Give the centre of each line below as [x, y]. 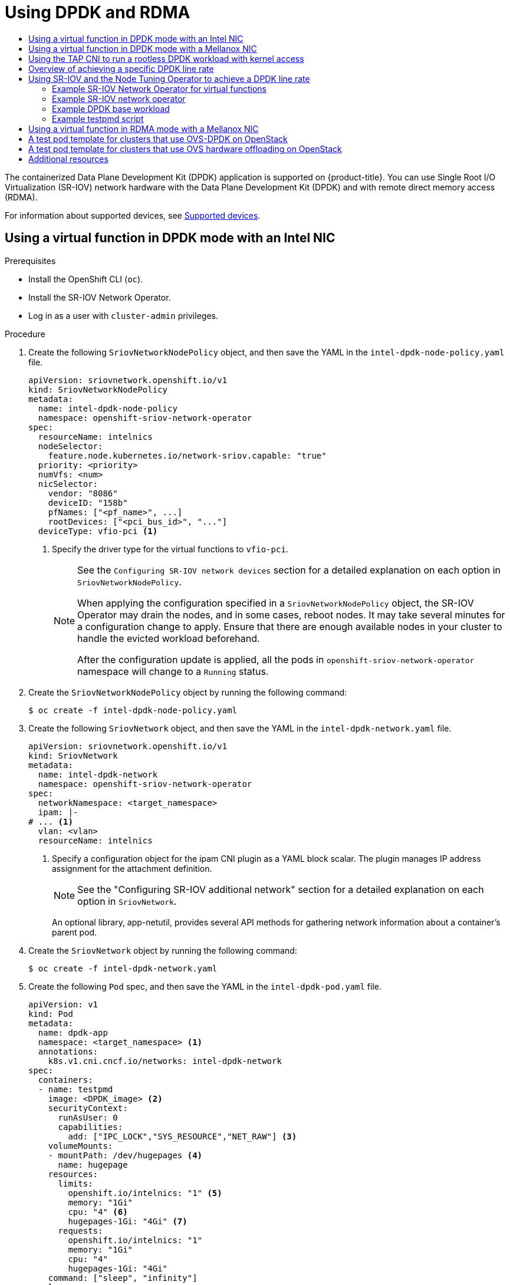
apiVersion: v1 [63, 1004]
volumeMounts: [80, 1146]
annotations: [68, 1051]
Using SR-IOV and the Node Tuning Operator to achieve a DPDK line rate [169, 78]
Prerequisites [30, 261]
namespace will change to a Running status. [173, 671]
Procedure [25, 334]
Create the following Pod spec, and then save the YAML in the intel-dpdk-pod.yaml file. [205, 986]
